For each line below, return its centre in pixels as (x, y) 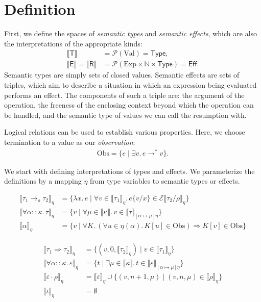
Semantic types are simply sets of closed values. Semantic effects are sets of (122, 75)
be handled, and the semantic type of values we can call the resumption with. (125, 115)
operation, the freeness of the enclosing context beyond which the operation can (129, 105)
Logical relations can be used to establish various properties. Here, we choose (125, 132)
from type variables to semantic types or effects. (165, 181)
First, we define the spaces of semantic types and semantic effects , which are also (131, 33)
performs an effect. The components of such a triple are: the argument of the (124, 95)
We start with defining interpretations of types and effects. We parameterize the (129, 171)
